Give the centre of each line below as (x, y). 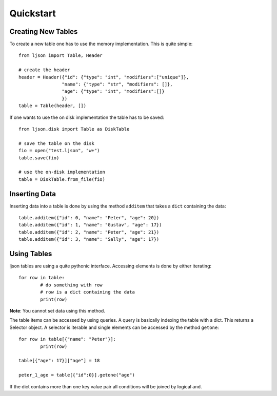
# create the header (44, 70)
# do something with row (71, 285)
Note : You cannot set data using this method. (57, 311)
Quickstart (33, 13)
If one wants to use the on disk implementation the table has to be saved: (87, 117)
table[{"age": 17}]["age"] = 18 (59, 361)
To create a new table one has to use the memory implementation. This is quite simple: (101, 44)
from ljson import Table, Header (61, 56)
